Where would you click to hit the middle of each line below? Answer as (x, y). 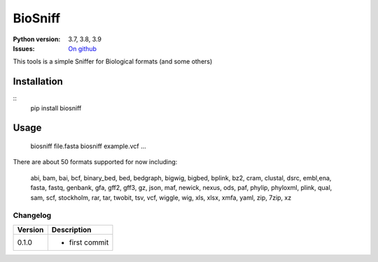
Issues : (24, 48)
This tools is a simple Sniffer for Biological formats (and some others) (113, 61)
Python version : (37, 39)
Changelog (32, 215)
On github (83, 48)
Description (71, 229)
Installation (38, 81)
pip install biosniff (56, 108)
